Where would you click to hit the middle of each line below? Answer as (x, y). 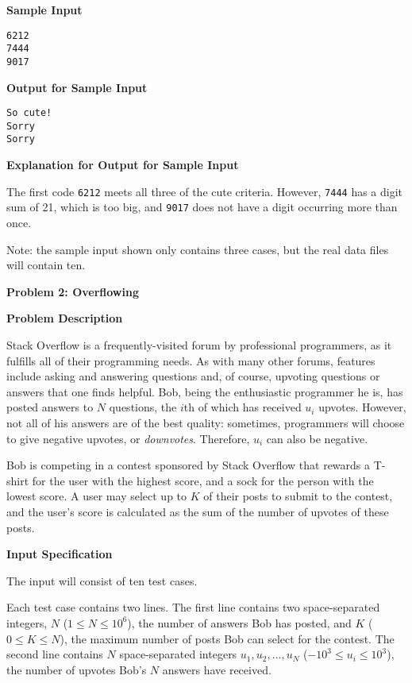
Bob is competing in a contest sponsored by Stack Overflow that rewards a (189, 465)
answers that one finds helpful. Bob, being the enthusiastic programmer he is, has (205, 391)
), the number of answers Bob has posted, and (239, 622)
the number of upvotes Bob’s (77, 669)
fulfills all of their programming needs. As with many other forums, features (191, 360)
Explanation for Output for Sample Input (123, 165)
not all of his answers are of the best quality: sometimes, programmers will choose (206, 422)
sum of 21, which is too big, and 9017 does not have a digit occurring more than (202, 207)
